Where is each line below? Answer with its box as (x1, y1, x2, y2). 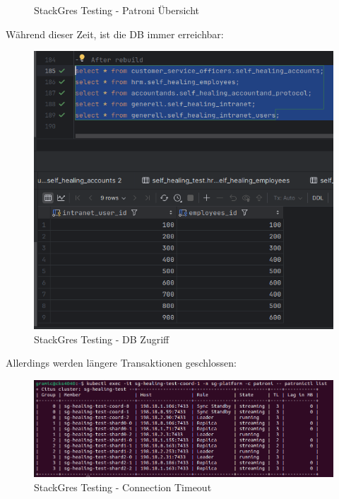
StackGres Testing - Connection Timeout (34, 479, 212, 494)
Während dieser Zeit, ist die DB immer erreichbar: (6, 26, 224, 41)
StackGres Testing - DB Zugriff (34, 331, 169, 346)
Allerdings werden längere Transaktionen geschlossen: (6, 355, 237, 370)
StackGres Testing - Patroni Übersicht (34, 3, 199, 17)
